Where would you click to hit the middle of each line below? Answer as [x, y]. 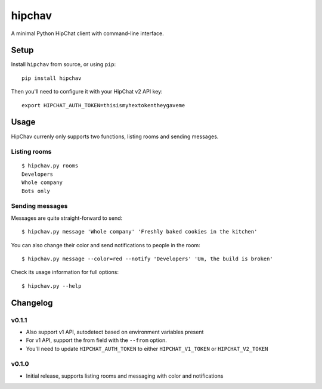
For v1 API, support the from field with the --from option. [96, 340]
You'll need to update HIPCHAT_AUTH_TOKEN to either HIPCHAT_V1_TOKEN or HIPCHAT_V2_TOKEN [147, 348]
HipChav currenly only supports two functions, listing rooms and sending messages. [115, 136]
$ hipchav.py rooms [50, 166]
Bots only [36, 191]
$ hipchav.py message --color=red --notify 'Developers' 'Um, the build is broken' [148, 259]
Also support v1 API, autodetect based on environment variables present [115, 332]
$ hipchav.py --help [52, 286]
